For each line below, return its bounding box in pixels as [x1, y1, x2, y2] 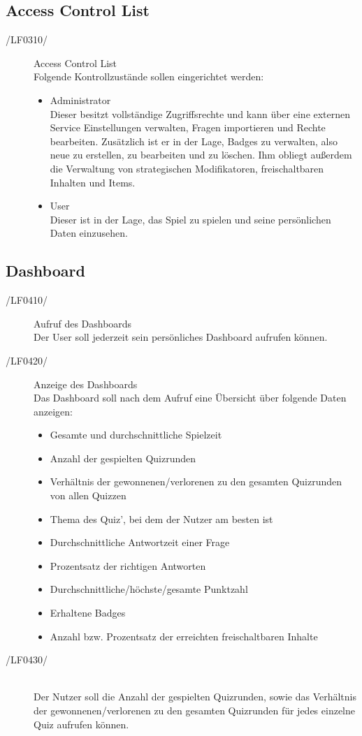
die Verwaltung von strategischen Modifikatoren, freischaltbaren [50, 161, 324, 175]
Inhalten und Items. [50, 175, 136, 189]
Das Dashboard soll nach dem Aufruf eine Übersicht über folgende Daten [34, 390, 347, 405]
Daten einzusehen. [50, 226, 128, 240]
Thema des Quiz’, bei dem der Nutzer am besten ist [50, 511, 273, 526]
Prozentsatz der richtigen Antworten [50, 558, 206, 573]
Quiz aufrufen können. [34, 716, 129, 731]
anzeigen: [34, 404, 73, 418]
